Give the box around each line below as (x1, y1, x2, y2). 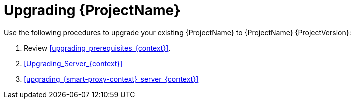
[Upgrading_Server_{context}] (24, 59, 123, 68)
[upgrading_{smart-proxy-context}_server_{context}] (24, 74, 199, 83)
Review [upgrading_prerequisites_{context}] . (24, 43, 171, 52)
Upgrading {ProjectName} (4, 2, 181, 19)
